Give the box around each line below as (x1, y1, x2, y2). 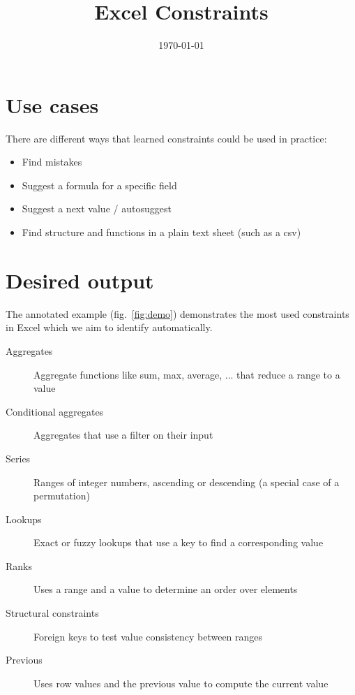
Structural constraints (6, 606, 99, 620)
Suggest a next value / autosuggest (22, 201, 172, 216)
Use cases (6, 90, 99, 119)
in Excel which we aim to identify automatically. (6, 320, 213, 335)
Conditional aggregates (6, 404, 104, 418)
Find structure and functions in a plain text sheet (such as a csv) (22, 225, 301, 240)
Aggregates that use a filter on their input (33, 427, 213, 442)
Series (6, 451, 31, 465)
